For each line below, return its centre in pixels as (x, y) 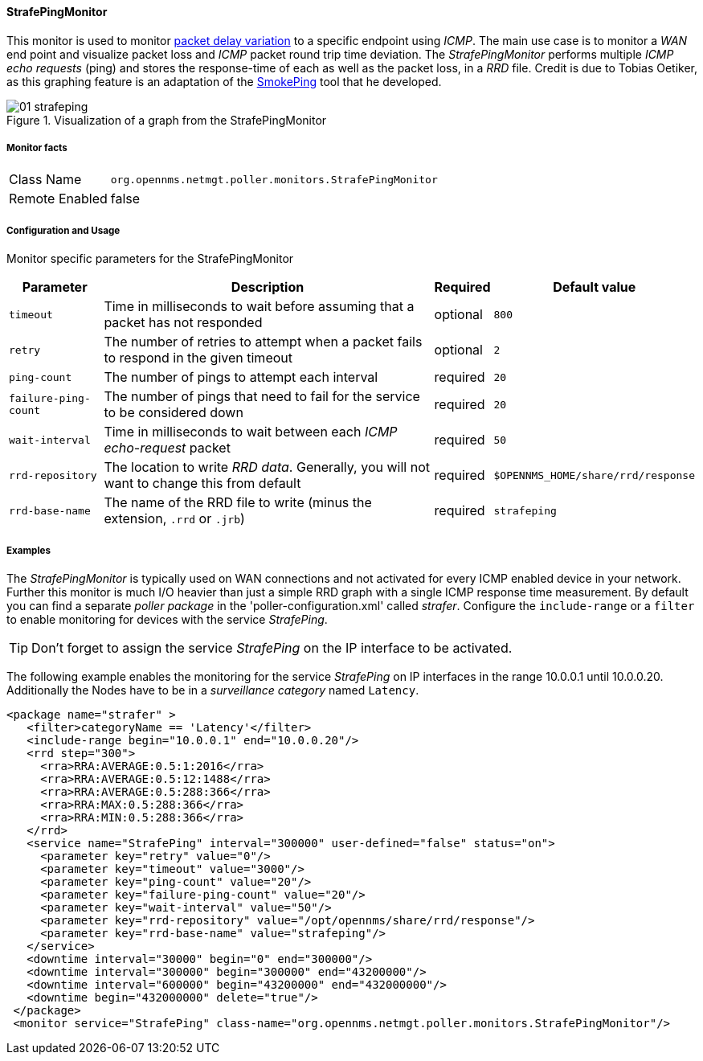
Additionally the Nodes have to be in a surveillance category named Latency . (213, 690)
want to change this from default (202, 483)
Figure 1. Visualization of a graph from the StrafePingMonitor (167, 120)
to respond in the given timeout (198, 358)
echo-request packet (167, 448)
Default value (595, 287)
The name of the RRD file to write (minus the (238, 503)
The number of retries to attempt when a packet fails (263, 342)
